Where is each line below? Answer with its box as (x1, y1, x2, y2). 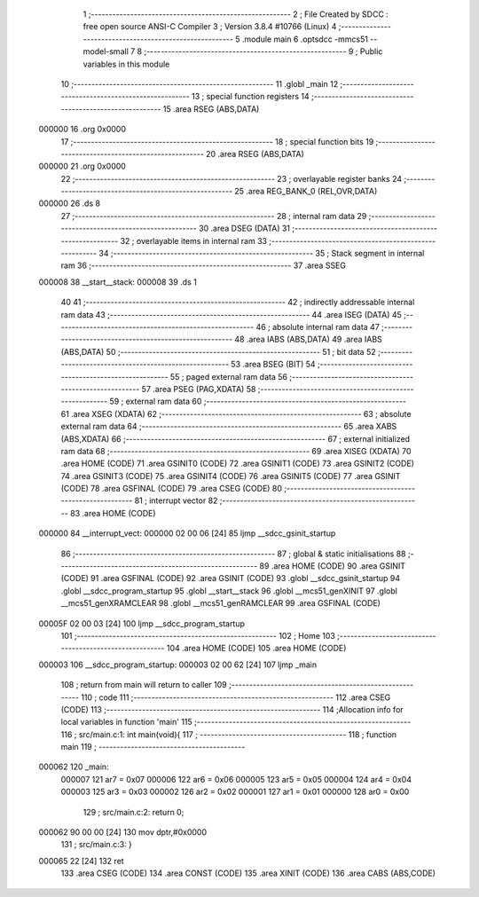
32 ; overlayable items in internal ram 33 (120, 235, 268, 246)
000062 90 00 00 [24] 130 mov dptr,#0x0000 (38, 827, 208, 838)
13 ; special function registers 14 (191, 91, 310, 102)
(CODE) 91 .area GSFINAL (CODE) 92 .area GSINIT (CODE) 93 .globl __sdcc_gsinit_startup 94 (60, 573, 401, 584)
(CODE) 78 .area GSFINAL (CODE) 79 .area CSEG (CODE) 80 (60, 484, 283, 494)
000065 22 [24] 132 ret (38, 855, 124, 866)
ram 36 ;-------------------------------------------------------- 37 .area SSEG (60, 260, 346, 271)
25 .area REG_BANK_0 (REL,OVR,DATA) (234, 186, 378, 197)
